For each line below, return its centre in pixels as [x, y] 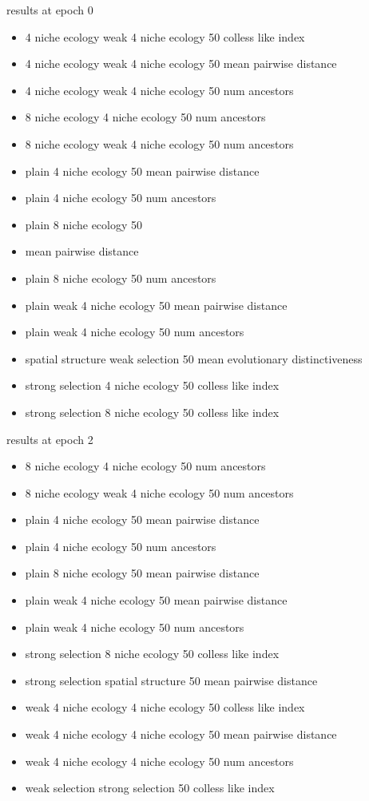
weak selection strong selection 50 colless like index [150, 788]
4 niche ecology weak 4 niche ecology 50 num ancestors [159, 90]
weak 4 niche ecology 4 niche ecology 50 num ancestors [159, 761]
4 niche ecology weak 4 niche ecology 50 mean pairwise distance [181, 63]
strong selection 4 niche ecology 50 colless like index [152, 385]
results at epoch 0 [50, 10]
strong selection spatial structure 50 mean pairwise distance [171, 680]
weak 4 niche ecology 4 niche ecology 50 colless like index [165, 707]
